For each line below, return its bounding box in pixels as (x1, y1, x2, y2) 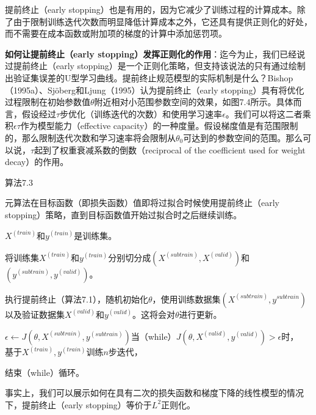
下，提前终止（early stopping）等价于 (5, 398, 152, 411)
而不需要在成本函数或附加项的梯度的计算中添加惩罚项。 (5, 27, 227, 40)
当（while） (131, 329, 176, 342)
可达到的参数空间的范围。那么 (183, 131, 303, 144)
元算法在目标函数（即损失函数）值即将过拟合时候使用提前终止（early (5, 196, 279, 209)
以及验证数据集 (5, 307, 65, 320)
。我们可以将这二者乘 (225, 107, 311, 120)
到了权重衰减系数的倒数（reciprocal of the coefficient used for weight (43, 143, 306, 156)
